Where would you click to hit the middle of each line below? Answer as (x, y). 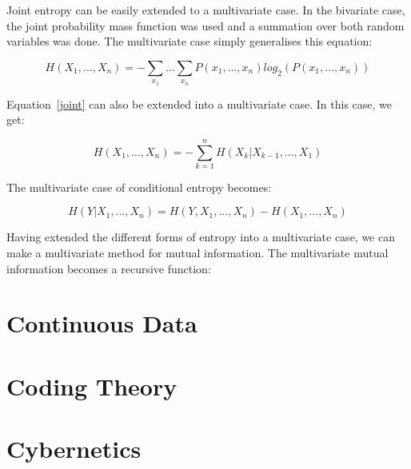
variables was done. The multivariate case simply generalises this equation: (190, 41)
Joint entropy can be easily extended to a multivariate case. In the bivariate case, (206, 10)
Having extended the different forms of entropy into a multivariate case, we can (201, 237)
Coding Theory (92, 386)
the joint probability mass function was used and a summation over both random (205, 25)
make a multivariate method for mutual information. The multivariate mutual (198, 253)
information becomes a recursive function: (109, 268)
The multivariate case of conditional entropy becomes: (139, 187)
